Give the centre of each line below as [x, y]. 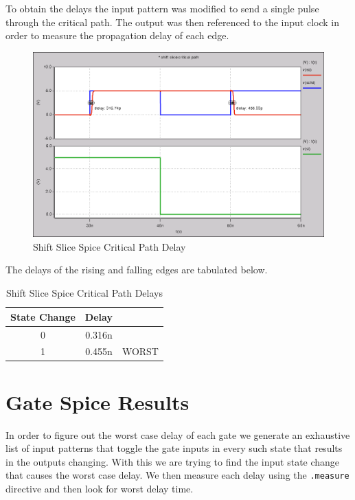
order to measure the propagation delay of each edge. [117, 35]
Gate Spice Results [98, 401]
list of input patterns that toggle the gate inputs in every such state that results [174, 448]
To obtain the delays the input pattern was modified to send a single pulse [162, 8]
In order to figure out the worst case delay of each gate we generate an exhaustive [178, 434]
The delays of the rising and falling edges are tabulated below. [137, 270]
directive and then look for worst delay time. [100, 488]
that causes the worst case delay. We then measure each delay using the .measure [177, 475]
